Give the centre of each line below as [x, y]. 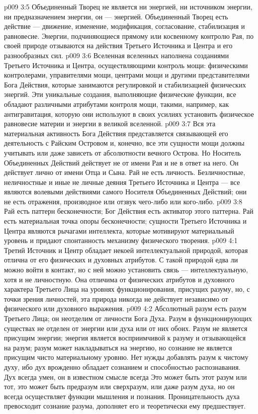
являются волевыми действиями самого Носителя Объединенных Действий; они [125, 192]
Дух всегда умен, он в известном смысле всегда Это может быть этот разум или [126, 376]
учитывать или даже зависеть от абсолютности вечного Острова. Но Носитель [123, 152]
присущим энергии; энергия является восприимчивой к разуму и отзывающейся [125, 338]
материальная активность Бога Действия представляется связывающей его [116, 133]
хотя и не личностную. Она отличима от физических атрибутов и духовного [119, 279]
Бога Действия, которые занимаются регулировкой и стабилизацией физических [125, 84]
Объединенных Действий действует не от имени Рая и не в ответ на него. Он [121, 162]
